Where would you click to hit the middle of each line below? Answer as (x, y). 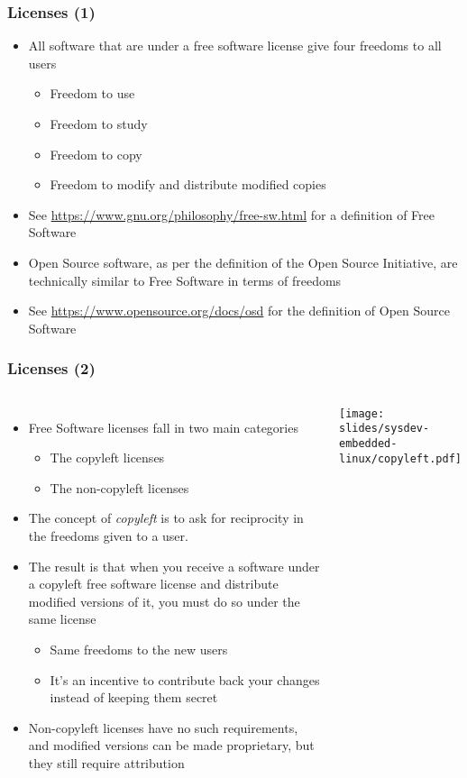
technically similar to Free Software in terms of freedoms (185, 280)
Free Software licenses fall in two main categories (163, 427)
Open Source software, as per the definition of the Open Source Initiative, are (243, 262)
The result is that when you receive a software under (174, 566)
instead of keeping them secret (134, 697)
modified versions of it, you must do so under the (164, 601)
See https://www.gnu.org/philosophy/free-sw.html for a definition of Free (232, 214)
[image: (362, 413)
